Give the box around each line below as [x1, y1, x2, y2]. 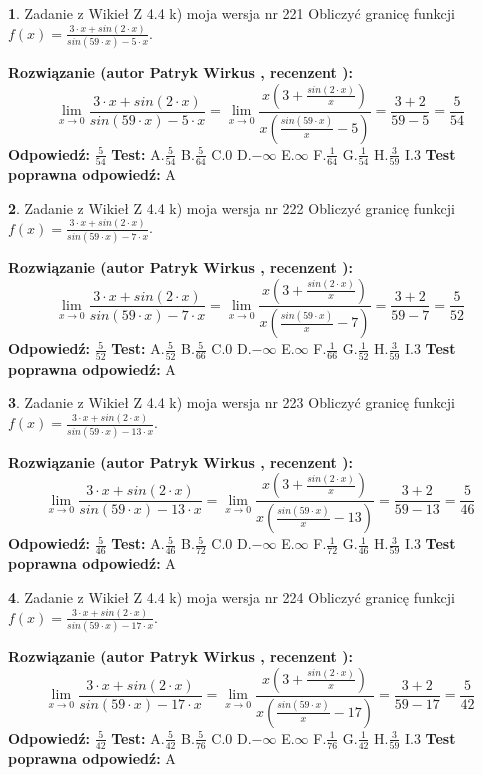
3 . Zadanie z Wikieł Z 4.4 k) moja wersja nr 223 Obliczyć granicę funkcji [8, 392, 455, 413]
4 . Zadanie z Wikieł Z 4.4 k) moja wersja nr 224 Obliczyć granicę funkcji [8, 586, 455, 607]
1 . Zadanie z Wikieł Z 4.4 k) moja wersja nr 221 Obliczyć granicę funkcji [8, 3, 455, 23]
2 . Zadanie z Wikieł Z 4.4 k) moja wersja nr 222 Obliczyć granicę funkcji [8, 197, 455, 218]
